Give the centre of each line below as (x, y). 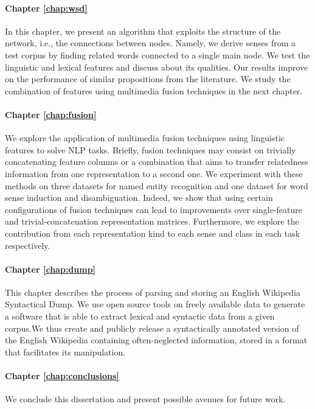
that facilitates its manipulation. (65, 351)
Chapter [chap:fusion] (51, 114)
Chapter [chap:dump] (50, 269)
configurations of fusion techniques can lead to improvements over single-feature (154, 209)
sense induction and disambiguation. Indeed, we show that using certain (139, 198)
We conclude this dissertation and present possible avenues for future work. (145, 399)
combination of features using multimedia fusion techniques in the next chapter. (154, 90)
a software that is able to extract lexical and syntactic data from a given (140, 316)
